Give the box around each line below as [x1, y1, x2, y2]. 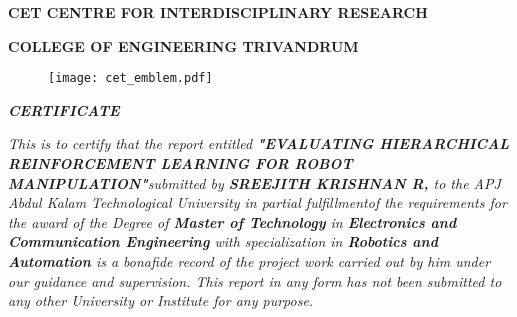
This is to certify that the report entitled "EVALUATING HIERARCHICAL [8, 133, 510, 154]
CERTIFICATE [8, 99, 120, 120]
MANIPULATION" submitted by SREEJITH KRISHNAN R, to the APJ [8, 172, 501, 193]
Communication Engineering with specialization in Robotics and [8, 231, 438, 252]
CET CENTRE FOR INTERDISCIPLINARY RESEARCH [8, 2, 428, 22]
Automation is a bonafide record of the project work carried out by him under [8, 251, 491, 271]
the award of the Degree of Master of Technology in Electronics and [8, 211, 457, 232]
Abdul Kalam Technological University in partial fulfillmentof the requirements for [8, 192, 507, 213]
